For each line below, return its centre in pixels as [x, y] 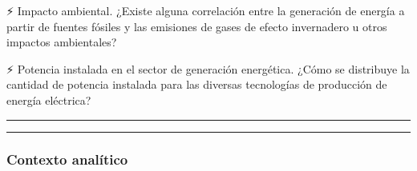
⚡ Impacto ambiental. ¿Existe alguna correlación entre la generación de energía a [206, 10]
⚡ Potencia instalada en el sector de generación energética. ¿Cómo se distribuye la [208, 68]
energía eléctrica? [49, 99]
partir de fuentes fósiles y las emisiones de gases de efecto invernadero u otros [197, 26]
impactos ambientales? [62, 42]
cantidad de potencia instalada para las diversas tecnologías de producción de [197, 84]
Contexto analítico [67, 159]
